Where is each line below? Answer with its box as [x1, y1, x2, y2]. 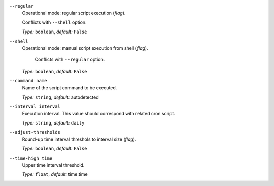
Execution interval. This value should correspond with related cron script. [22, 110, 175, 116]
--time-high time [9, 155, 53, 161]
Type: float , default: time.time [22, 171, 88, 177]
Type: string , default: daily [22, 120, 85, 126]
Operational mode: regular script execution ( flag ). [22, 10, 126, 16]
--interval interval [9, 104, 61, 109]
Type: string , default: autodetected [22, 94, 99, 100]
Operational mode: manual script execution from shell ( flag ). [22, 45, 148, 51]
